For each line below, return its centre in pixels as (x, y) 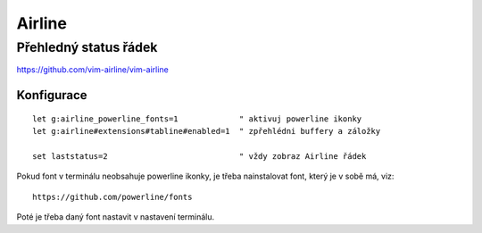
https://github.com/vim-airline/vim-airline (92, 70)
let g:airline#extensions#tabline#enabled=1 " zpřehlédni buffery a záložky (207, 131)
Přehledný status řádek (87, 47)
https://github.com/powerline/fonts (112, 197)
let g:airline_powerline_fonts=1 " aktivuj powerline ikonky (197, 119)
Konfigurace (52, 95)
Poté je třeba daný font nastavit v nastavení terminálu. (116, 217)
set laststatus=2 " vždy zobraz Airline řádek (199, 156)
